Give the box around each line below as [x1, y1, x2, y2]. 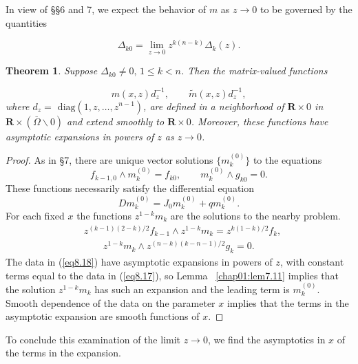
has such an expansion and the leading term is [94, 282, 290, 297]
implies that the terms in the [227, 295, 349, 310]
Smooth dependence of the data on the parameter [6, 295, 215, 310]
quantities [6, 15, 47, 30]
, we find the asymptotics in [207, 332, 326, 346]
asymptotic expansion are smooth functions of [6, 309, 200, 323]
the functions [76, 208, 131, 222]
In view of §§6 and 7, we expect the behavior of [6, 2, 207, 16]
